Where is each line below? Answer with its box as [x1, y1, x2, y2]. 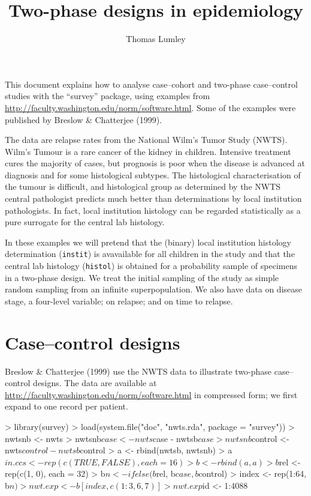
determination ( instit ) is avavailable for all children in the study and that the [5, 247, 295, 260]
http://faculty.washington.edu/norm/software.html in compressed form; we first [5, 388, 298, 401]
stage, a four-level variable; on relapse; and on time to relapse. [5, 294, 233, 307]
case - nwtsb [153, 432, 198, 444]
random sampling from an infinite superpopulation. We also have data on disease [5, 283, 302, 295]
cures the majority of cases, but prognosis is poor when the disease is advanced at [5, 157, 305, 169]
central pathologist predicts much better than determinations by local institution [5, 192, 302, 205]
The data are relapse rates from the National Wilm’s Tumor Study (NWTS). [5, 133, 288, 146]
